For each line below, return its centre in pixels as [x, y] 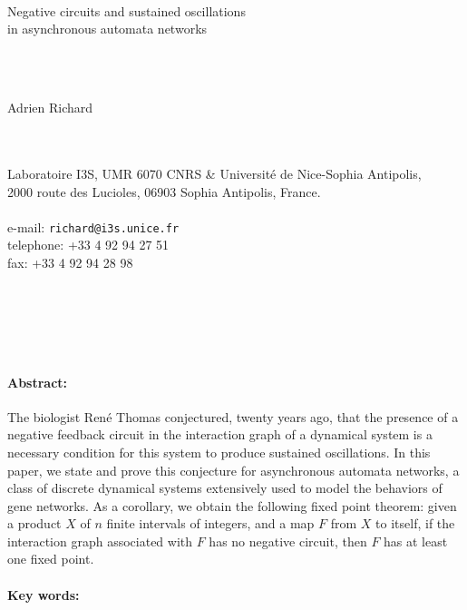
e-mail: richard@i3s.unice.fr [93, 226]
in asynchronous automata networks [107, 29]
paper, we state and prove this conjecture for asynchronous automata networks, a [233, 470]
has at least [416, 541]
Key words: [44, 594]
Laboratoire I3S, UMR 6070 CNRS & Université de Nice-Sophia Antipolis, [214, 173]
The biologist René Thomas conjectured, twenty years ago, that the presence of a [233, 416]
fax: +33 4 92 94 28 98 [70, 262]
